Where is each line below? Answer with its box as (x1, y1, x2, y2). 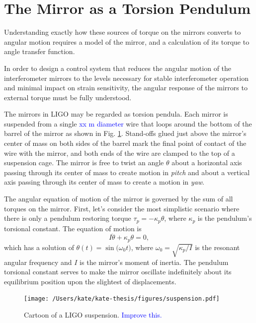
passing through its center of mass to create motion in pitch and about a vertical (4, 167, 250, 177)
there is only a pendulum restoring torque (4, 213, 131, 223)
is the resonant (195, 242, 240, 252)
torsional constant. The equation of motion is (4, 223, 142, 233)
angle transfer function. (4, 46, 75, 57)
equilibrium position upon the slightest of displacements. (4, 276, 176, 286)
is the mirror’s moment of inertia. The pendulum (80, 257, 229, 267)
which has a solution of (4, 242, 74, 252)
